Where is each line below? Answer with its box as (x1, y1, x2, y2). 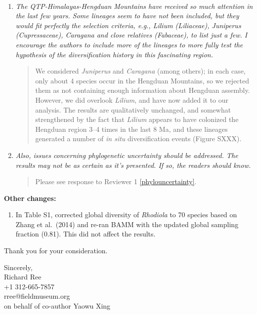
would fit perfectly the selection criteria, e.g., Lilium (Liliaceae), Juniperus (15, 20, 241, 30)
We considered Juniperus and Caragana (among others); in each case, (35, 66, 246, 76)
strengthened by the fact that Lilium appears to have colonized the (35, 114, 239, 124)
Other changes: (4, 193, 56, 203)
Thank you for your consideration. (4, 245, 108, 256)
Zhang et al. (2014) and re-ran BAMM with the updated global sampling (15, 219, 239, 229)
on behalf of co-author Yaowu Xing (4, 301, 111, 311)
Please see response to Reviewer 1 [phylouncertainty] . (35, 176, 197, 187)
